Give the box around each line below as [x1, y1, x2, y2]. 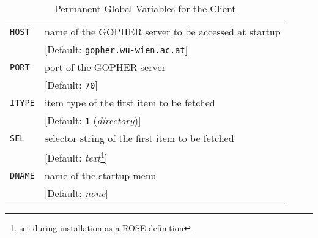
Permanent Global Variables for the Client [54, 1, 236, 15]
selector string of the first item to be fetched [44, 131, 234, 145]
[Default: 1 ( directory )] [44, 113, 141, 127]
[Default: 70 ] [44, 78, 98, 92]
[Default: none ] [44, 186, 108, 201]
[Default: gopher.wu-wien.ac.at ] [44, 42, 188, 56]
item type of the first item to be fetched [44, 95, 215, 110]
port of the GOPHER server [44, 60, 166, 74]
